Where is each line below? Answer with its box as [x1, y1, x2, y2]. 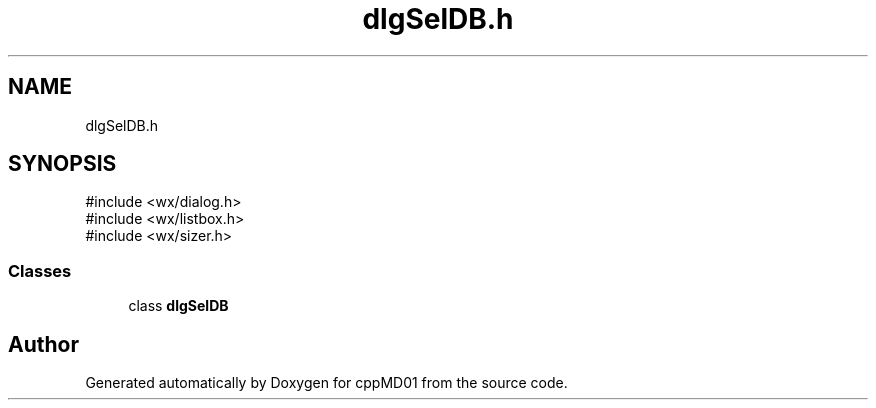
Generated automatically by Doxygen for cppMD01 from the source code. [85, 374, 568, 392]
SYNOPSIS [8, 151, 117, 177]
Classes [8, 260, 72, 281]
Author [8, 331, 79, 357]
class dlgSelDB [128, 297, 229, 315]
